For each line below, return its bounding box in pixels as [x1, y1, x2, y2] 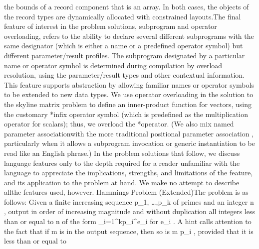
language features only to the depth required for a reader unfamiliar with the [4, 157, 240, 168]
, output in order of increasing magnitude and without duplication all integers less [4, 206, 255, 217]
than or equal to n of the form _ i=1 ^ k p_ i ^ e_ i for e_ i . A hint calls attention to [4, 216, 252, 227]
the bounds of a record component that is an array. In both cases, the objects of [4, 1, 249, 11]
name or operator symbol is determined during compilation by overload [4, 60, 223, 70]
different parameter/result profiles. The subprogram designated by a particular [4, 50, 245, 60]
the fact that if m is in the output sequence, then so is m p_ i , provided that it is [4, 226, 254, 236]
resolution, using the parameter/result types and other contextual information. [4, 70, 245, 80]
